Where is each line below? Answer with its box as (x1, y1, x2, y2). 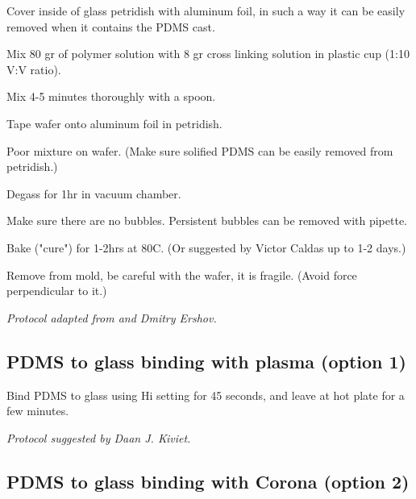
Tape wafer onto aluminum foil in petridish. (6, 114, 223, 131)
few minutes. (6, 402, 69, 419)
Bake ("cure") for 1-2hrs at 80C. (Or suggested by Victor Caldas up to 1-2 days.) (6, 239, 406, 256)
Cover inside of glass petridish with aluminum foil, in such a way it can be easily (6, 2, 406, 19)
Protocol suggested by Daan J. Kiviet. (6, 429, 191, 446)
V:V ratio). (6, 60, 61, 77)
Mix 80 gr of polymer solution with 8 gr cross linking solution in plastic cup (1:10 (6, 45, 410, 62)
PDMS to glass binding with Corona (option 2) (6, 468, 410, 493)
